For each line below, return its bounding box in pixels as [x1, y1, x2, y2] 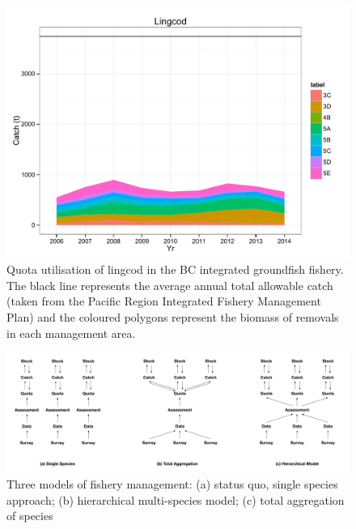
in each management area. [6, 324, 136, 341]
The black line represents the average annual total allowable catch [6, 276, 333, 293]
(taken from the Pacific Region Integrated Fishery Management [6, 292, 321, 309]
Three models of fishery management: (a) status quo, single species [6, 475, 338, 492]
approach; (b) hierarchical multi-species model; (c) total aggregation [6, 491, 345, 508]
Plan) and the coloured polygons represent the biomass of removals [6, 308, 339, 325]
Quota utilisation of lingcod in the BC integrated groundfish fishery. [6, 261, 344, 278]
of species [6, 507, 53, 524]
